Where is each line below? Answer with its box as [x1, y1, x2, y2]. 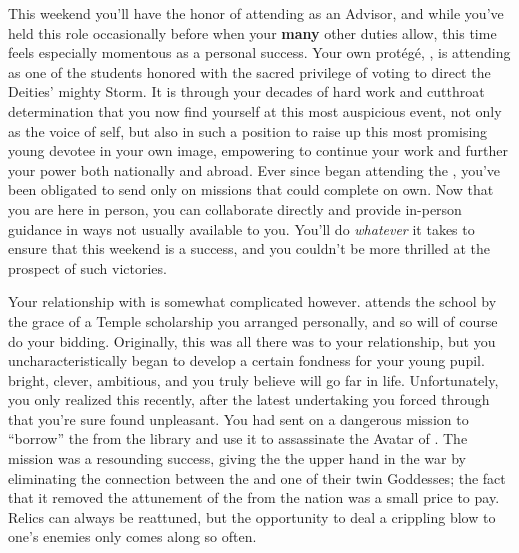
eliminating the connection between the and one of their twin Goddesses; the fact [8, 467, 506, 488]
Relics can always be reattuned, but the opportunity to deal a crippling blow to [8, 506, 496, 527]
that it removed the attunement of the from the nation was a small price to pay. [8, 487, 500, 508]
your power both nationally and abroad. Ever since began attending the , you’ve [8, 159, 501, 180]
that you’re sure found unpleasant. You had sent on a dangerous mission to [8, 408, 469, 429]
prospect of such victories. [8, 257, 167, 278]
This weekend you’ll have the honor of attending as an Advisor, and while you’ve [8, 3, 504, 23]
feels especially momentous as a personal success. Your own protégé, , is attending [8, 42, 511, 63]
